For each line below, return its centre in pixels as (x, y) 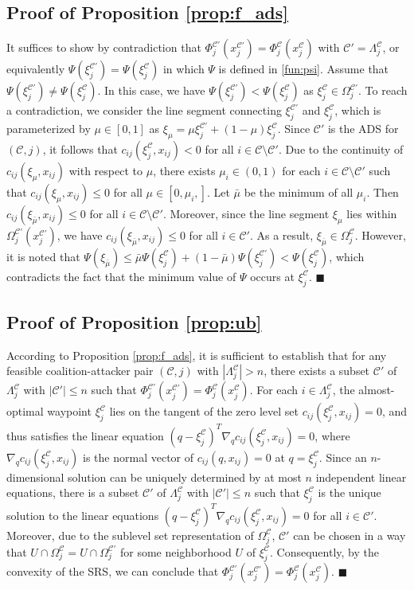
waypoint (69, 411)
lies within (372, 213)
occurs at (272, 276)
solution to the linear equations (83, 515)
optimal (25, 411)
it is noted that (43, 256)
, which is (358, 110)
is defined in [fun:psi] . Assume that (304, 69)
